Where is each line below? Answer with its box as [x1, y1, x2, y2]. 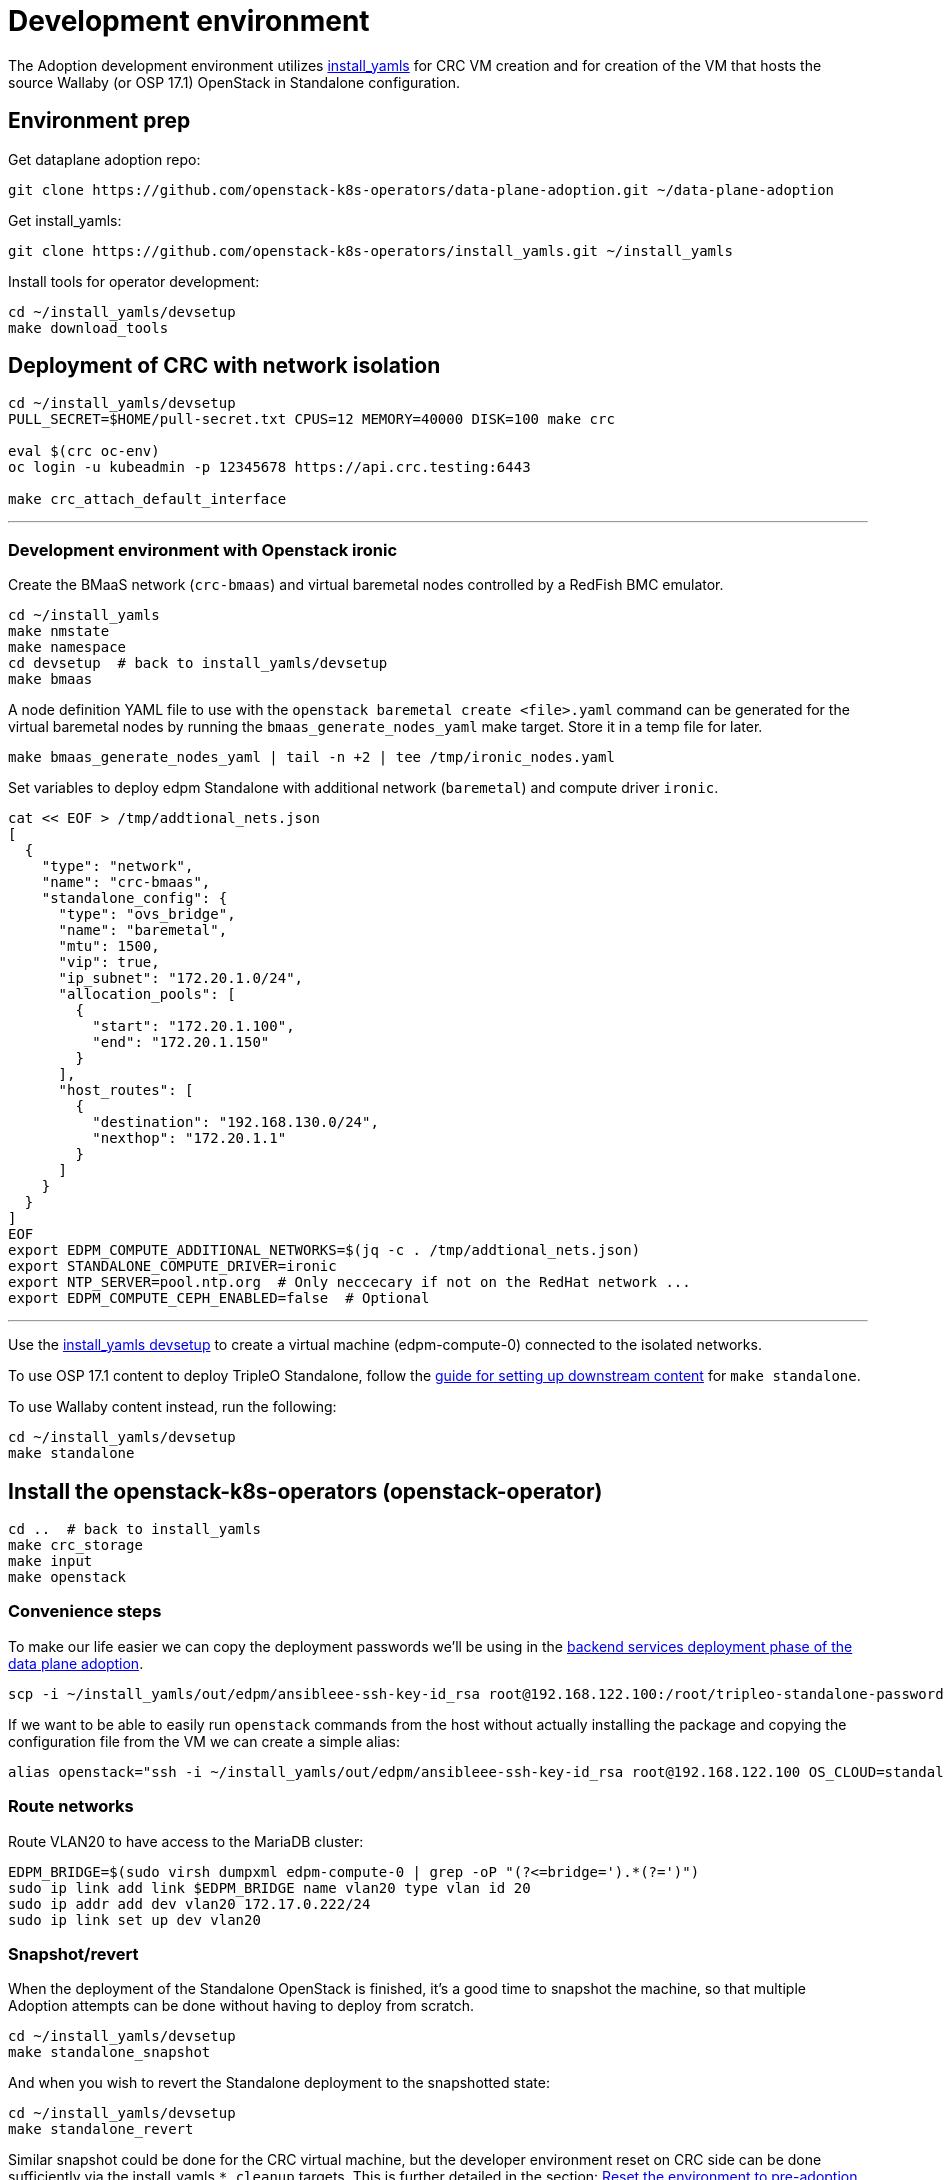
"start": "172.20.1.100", [92, 1018, 295, 1035]
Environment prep [8, 108, 191, 134]
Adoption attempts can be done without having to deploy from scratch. [8, 1997, 475, 2015]
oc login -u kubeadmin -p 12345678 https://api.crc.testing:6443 [8, 459, 531, 476]
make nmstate [8, 623, 110, 640]
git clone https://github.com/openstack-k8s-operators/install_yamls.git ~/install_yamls [8, 242, 733, 259]
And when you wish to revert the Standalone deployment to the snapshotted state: [8, 2074, 551, 2092]
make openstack [8, 1569, 127, 1586]
